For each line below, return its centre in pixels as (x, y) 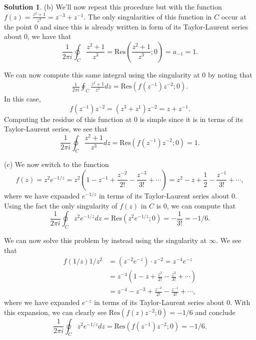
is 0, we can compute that (196, 205)
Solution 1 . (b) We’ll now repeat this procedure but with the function (113, 6)
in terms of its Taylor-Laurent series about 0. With (172, 302)
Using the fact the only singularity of (61, 205)
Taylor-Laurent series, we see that (56, 129)
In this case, (22, 99)
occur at (234, 16)
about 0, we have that (38, 36)
